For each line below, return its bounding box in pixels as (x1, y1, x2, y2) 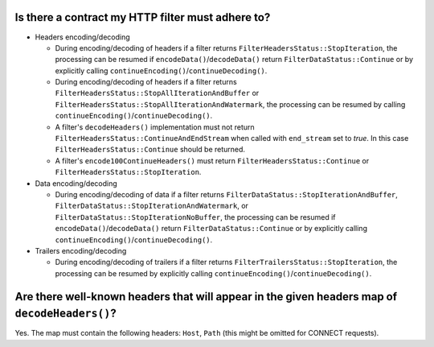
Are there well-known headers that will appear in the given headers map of (14, 290, 398, 304)
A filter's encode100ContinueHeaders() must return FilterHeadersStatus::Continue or (55, 155, 370, 165)
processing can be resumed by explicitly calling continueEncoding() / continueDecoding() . (55, 268, 372, 278)
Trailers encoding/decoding (35, 246, 127, 255)
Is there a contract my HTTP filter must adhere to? (14, 10, 271, 24)
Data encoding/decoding (35, 178, 118, 188)
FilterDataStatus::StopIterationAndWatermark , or (55, 201, 249, 211)
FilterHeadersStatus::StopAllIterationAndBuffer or (55, 89, 260, 98)
